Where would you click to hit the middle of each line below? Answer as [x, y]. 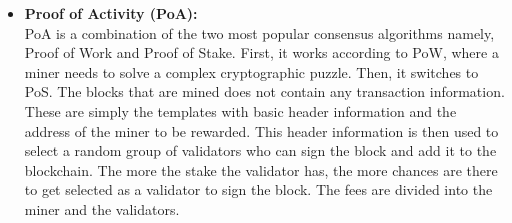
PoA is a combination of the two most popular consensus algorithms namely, [259, 32]
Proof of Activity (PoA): [111, 13]
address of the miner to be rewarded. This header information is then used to [261, 130]
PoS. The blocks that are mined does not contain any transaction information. [264, 91]
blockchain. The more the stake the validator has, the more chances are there [261, 169]
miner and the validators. [102, 208]
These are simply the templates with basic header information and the [240, 110]
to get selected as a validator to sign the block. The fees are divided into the [258, 189]
